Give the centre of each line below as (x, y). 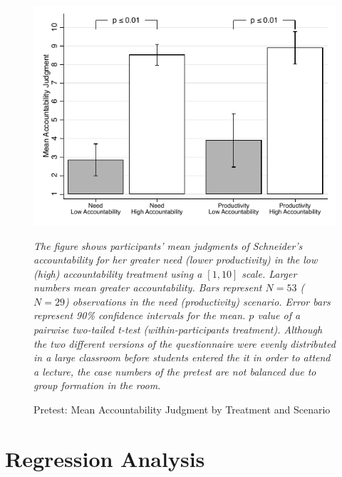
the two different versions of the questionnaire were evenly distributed (185, 343)
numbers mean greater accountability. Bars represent (148, 287)
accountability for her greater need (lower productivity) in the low (176, 260)
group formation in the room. (97, 385)
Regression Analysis (105, 458)
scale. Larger (269, 273)
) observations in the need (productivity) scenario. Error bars (197, 301)
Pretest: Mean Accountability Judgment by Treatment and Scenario (182, 410)
